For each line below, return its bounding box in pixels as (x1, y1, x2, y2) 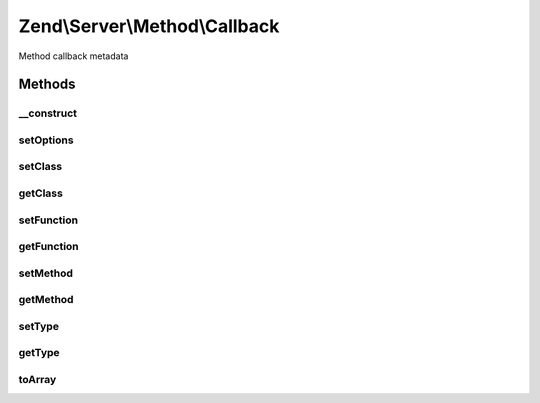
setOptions (18, 133, 74, 147)
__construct (18, 106, 78, 120)
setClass (18, 160, 63, 174)
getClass (18, 186, 64, 200)
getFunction (18, 240, 79, 254)
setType (18, 319, 60, 333)
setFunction (18, 213, 79, 227)
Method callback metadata (18, 50, 129, 62)
